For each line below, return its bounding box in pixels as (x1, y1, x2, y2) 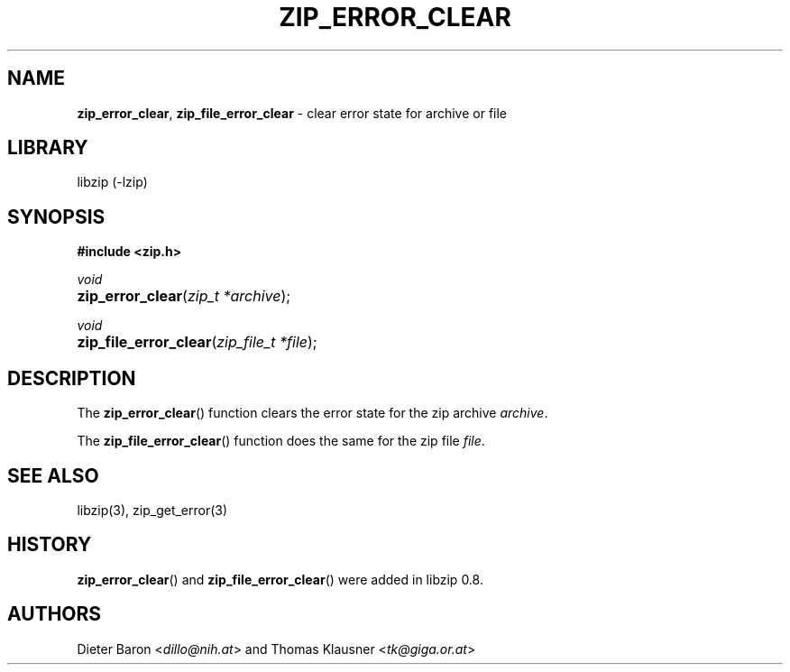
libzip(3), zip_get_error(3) (77, 502, 228, 518)
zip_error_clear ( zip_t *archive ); (77, 287, 291, 306)
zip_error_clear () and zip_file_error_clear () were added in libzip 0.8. (77, 571, 483, 587)
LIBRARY (7, 136, 88, 160)
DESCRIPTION (7, 366, 136, 390)
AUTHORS (7, 603, 102, 626)
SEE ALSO (7, 464, 99, 487)
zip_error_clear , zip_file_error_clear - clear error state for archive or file (77, 105, 508, 121)
